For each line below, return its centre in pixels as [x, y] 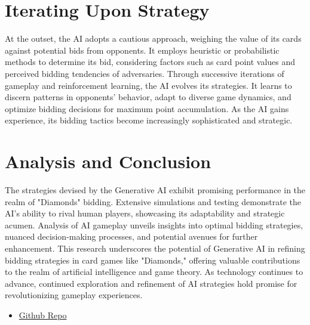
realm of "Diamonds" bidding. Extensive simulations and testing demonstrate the [153, 201]
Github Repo [43, 315]
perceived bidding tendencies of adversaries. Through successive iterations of [145, 73]
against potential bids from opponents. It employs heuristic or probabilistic [142, 50]
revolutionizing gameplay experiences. [74, 295]
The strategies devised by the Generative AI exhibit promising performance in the [155, 190]
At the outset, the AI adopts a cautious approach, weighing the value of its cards [153, 38]
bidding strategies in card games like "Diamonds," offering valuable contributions [153, 260]
